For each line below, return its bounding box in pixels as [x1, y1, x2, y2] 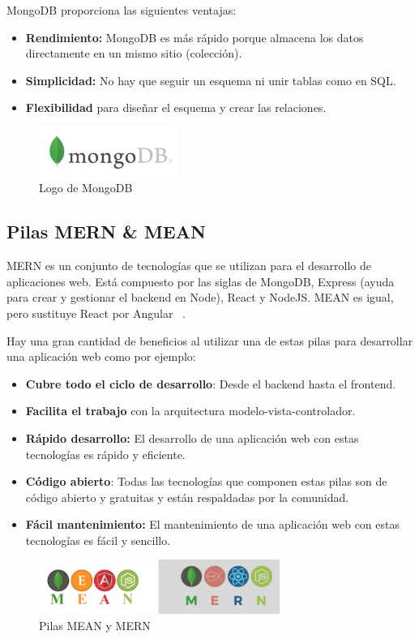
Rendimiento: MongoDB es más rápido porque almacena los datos [25, 28, 364, 45]
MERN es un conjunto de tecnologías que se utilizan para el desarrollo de [6, 257, 371, 274]
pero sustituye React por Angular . [6, 304, 186, 321]
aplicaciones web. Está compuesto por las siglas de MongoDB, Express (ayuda [6, 272, 395, 289]
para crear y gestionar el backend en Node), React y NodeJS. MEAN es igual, [6, 289, 394, 306]
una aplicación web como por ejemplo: [6, 348, 196, 365]
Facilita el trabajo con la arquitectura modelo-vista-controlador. [25, 402, 356, 419]
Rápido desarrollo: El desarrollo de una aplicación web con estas [25, 429, 359, 446]
